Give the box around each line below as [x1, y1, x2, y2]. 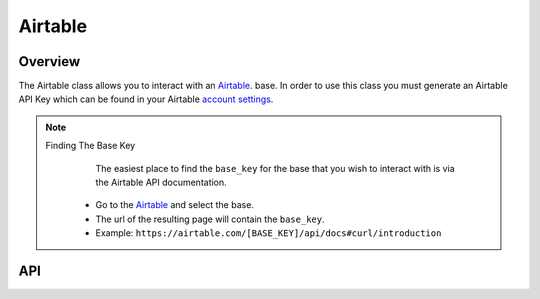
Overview [18, 53, 81, 70]
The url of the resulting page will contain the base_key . [95, 213, 325, 225]
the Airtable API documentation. [95, 176, 227, 189]
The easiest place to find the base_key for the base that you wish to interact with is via [95, 162, 455, 174]
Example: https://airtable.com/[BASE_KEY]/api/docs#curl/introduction [95, 227, 442, 239]
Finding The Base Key [45, 140, 136, 152]
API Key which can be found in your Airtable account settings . [18, 93, 274, 105]
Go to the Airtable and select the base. [95, 199, 255, 211]
